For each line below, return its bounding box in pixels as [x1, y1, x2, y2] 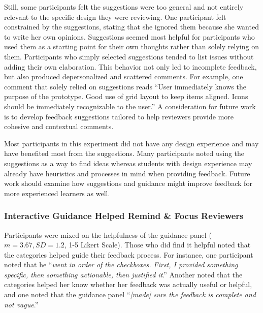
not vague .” [4, 299, 39, 309]
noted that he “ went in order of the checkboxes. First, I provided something [4, 259, 238, 270]
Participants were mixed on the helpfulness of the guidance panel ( [4, 229, 212, 240]
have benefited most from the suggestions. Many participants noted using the [4, 148, 245, 159]
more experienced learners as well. [4, 187, 110, 198]
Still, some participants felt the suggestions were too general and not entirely [4, 2, 244, 12]
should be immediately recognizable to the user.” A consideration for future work [4, 101, 256, 111]
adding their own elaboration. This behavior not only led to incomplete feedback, [4, 61, 257, 72]
